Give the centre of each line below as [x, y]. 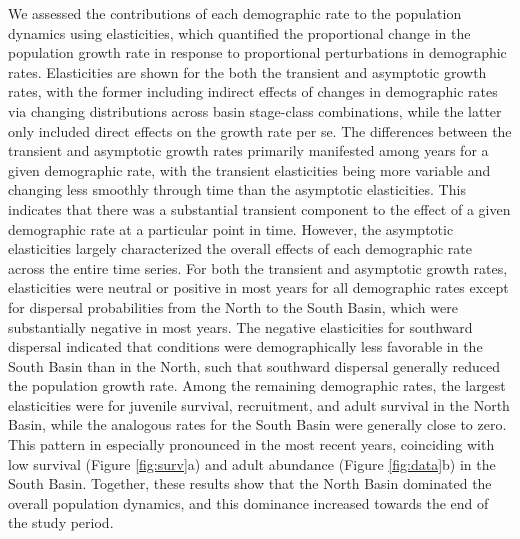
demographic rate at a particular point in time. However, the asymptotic [231, 228]
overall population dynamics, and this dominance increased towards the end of [248, 502]
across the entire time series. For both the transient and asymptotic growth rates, [258, 267]
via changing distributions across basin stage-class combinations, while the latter [255, 110]
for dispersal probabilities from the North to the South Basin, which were [233, 306]
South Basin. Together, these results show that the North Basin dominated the [250, 483]
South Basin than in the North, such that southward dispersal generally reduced [254, 365]
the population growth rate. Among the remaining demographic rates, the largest [257, 385]
